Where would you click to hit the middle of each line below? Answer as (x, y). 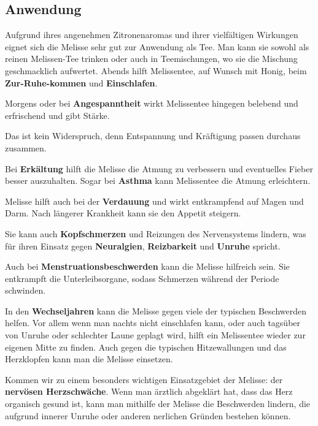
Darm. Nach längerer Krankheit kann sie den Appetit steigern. (123, 213)
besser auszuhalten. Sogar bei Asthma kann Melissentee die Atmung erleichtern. (158, 181)
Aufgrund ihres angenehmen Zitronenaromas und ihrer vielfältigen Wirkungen (152, 35)
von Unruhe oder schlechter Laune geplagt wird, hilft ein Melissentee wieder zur (155, 335)
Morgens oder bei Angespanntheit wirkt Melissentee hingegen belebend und (152, 103)
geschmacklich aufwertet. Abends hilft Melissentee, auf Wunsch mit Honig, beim (156, 70)
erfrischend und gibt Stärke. (57, 115)
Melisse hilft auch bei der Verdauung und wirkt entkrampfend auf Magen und (154, 201)
